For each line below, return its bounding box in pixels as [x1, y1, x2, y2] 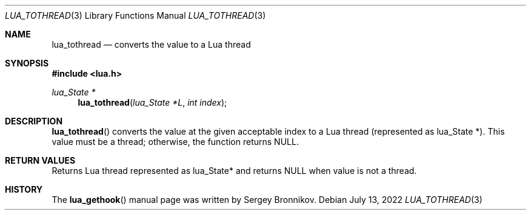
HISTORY [5, 184, 43, 194]
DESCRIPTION [5, 116, 63, 126]
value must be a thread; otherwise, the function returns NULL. [52, 136, 299, 147]
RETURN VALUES [5, 155, 76, 165]
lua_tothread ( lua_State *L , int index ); [78, 97, 227, 107]
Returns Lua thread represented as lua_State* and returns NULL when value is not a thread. [52, 165, 417, 176]
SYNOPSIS [5, 58, 49, 68]
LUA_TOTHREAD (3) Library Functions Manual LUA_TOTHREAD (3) [5, 10, 266, 21]
